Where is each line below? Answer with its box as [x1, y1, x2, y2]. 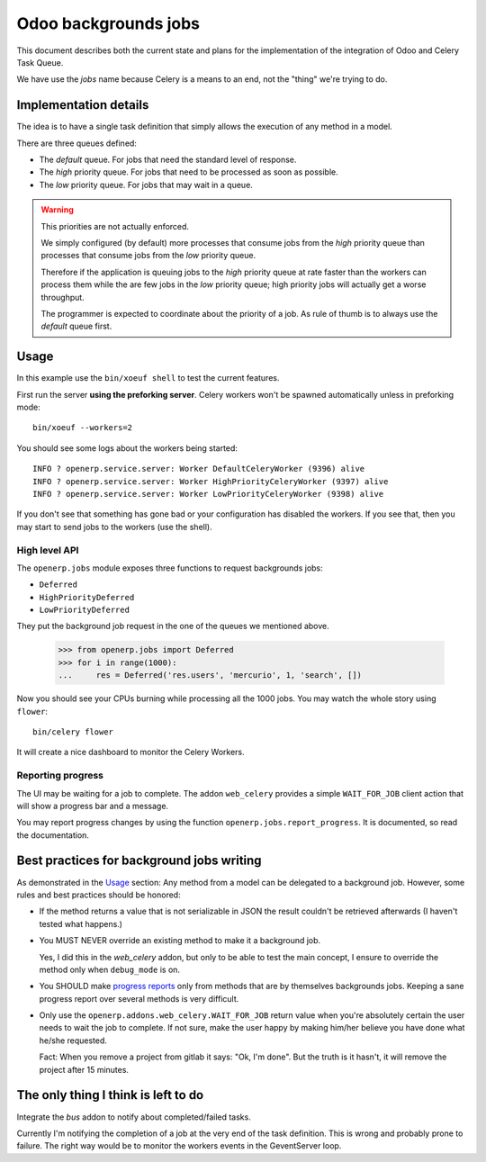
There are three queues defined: [16, 138, 137, 149]
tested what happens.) [39, 918, 123, 929]
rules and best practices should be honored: [16, 889, 181, 900]
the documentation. [16, 829, 90, 841]
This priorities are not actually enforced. [40, 221, 189, 231]
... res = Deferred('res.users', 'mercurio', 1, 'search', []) [58, 671, 363, 680]
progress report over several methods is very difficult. [39, 993, 239, 1004]
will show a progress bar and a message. [16, 800, 169, 811]
